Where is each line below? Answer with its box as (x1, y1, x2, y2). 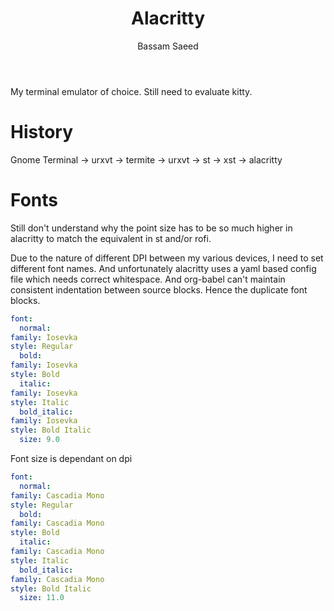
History (10, 121, 74, 144)
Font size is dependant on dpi (10, 453, 133, 465)
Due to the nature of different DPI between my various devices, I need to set (10, 252, 324, 264)
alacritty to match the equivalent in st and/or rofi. (10, 232, 212, 244)
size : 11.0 (19, 593, 65, 603)
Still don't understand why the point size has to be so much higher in (10, 222, 293, 234)
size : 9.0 (19, 435, 60, 445)
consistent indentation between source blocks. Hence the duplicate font (10, 283, 308, 296)
